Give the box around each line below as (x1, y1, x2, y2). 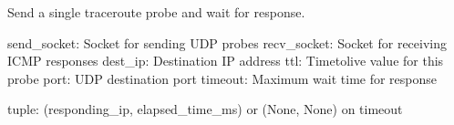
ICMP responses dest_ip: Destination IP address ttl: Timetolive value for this (7, 51, 444, 70)
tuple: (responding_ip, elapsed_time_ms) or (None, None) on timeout (7, 99, 403, 119)
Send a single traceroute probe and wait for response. (7, 3, 305, 21)
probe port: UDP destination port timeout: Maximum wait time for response (7, 68, 438, 88)
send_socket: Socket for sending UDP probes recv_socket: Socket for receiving (7, 33, 447, 52)
